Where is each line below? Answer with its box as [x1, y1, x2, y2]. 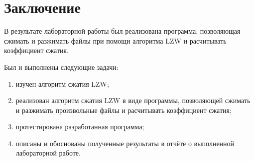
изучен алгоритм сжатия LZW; [15, 78, 109, 89]
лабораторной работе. [15, 148, 81, 158]
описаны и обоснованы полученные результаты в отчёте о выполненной [15, 138, 235, 148]
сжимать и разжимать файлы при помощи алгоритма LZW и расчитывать [4, 35, 227, 46]
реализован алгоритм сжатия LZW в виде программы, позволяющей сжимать [15, 95, 251, 106]
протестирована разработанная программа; [15, 121, 144, 132]
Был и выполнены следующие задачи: [4, 61, 119, 72]
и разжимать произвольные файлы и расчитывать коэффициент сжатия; [15, 105, 232, 115]
